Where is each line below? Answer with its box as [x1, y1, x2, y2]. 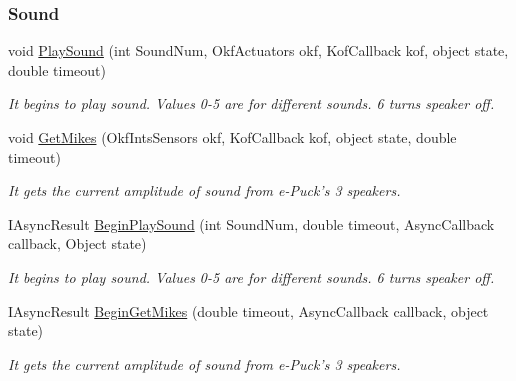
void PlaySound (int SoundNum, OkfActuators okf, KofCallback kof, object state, [8, 40, 509, 61]
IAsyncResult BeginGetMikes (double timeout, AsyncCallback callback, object [8, 300, 489, 321]
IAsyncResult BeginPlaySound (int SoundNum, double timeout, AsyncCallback [8, 213, 495, 234]
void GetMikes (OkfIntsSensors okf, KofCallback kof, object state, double [8, 127, 457, 147]
